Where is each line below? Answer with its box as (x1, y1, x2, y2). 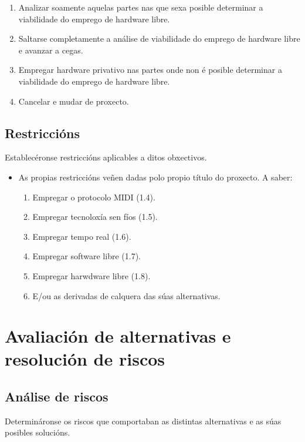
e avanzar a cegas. (18, 43, 83, 56)
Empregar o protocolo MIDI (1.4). (32, 190, 155, 203)
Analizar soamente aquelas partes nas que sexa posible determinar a (18, 1, 263, 13)
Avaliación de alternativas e (5, 324, 231, 348)
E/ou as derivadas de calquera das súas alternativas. (32, 289, 221, 302)
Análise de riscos (5, 387, 109, 406)
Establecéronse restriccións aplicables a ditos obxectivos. (5, 151, 207, 163)
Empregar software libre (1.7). (32, 250, 141, 262)
